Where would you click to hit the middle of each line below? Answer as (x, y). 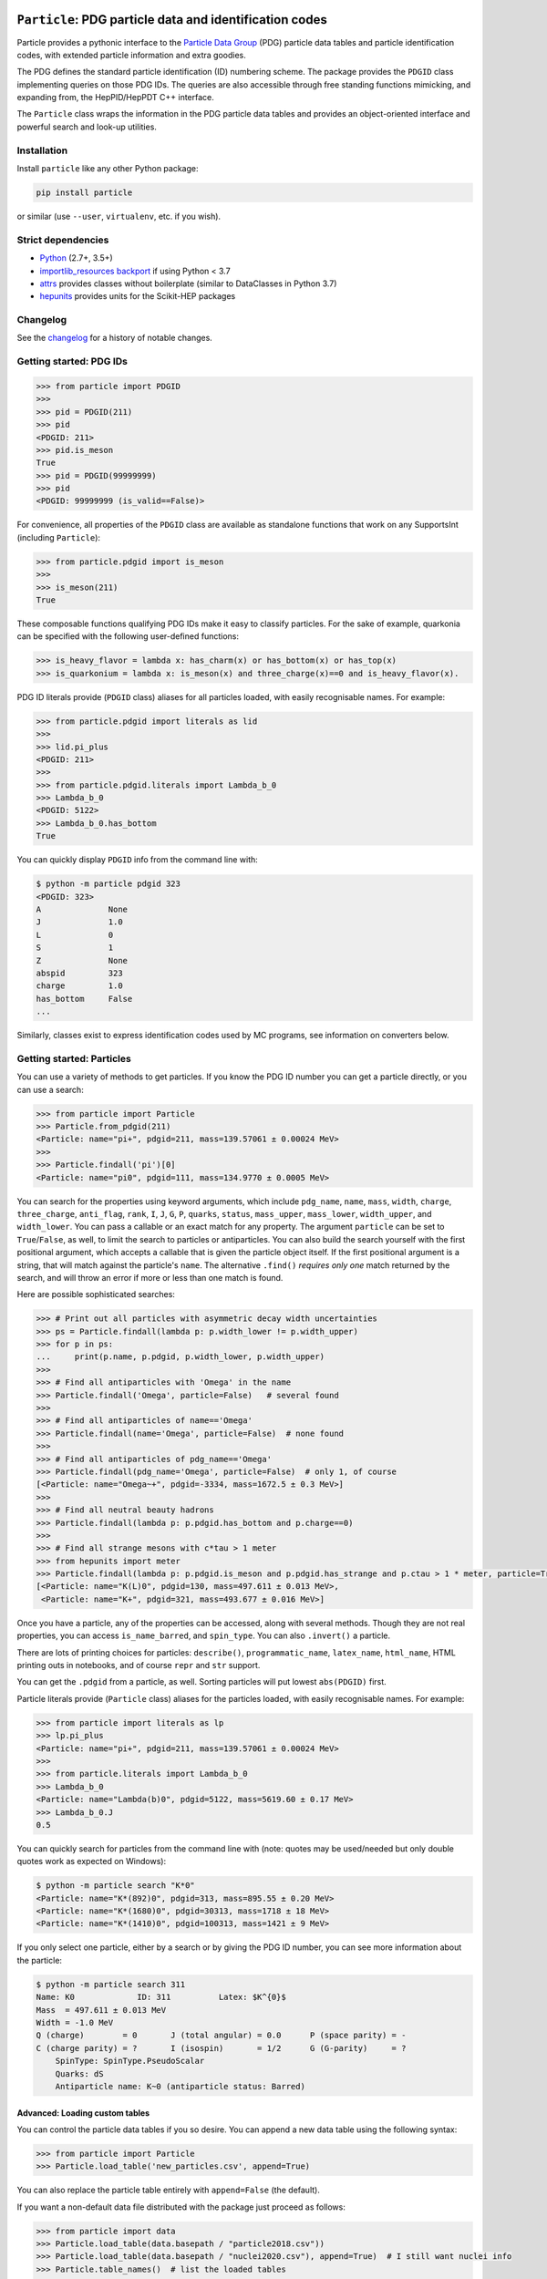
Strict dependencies (63, 240)
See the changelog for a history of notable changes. (115, 338)
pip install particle (84, 192)
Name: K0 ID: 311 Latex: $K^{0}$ (161, 1997)
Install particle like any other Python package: (108, 168)
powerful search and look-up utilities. (87, 127)
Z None (82, 960)
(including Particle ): (58, 537)
